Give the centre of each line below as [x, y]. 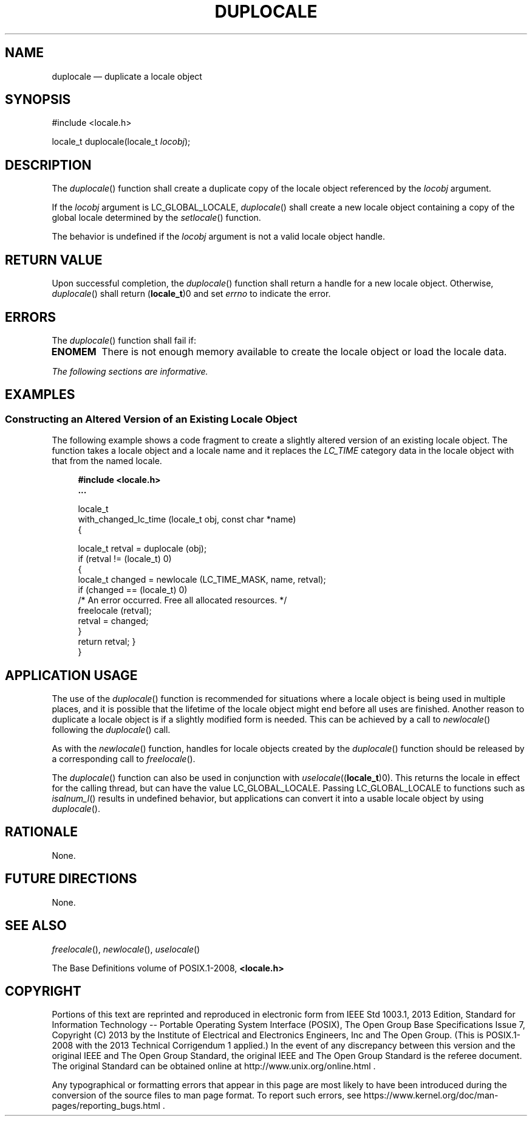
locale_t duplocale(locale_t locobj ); [121, 142]
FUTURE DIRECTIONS [71, 879]
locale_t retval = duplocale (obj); [142, 549]
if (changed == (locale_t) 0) [133, 590]
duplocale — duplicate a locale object [127, 76]
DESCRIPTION [48, 165]
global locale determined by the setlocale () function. [156, 218]
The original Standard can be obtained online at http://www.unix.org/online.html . [214, 1066]
